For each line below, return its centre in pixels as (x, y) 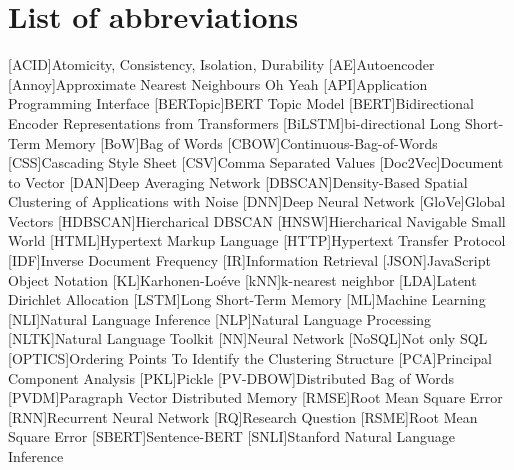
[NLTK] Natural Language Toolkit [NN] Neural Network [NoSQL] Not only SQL (248, 338)
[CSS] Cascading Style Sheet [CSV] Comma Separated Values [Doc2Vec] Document (256, 162)
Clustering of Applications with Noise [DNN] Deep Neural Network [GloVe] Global (257, 201)
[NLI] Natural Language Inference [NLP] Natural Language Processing (220, 318)
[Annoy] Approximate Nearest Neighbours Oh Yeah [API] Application (218, 83)
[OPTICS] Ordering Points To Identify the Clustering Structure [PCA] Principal (250, 358)
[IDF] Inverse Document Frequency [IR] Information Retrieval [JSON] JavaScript (249, 260)
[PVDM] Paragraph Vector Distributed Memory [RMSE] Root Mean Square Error (255, 397)
